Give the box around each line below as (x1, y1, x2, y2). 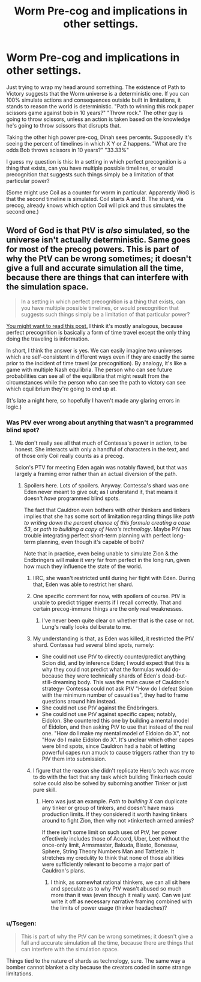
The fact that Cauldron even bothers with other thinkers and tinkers (23, 507, 190, 514)
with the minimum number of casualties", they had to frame (41, 691, 188, 699)
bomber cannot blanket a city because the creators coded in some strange (6, 964, 191, 971)
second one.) (6, 208, 39, 215)
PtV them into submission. (41, 755, 107, 762)
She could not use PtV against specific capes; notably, (41, 711, 177, 718)
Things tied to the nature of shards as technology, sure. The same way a (6, 957, 185, 965)
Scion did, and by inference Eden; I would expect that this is (41, 659, 190, 667)
